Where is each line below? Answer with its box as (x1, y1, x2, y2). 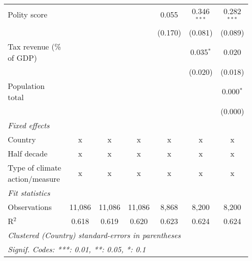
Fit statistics (8, 187, 50, 198)
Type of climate (8, 161, 62, 173)
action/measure (8, 173, 60, 184)
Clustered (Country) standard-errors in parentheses (8, 229, 181, 241)
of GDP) (8, 52, 37, 63)
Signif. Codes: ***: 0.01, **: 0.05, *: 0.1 (8, 243, 146, 255)
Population (8, 80, 45, 91)
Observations (8, 201, 52, 212)
